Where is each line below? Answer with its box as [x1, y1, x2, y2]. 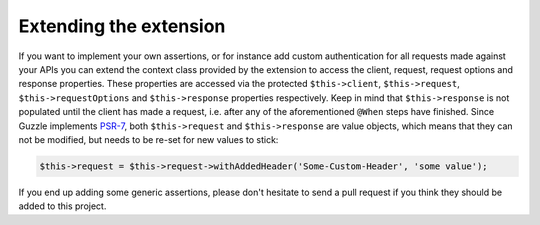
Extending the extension [18, 15, 226, 37]
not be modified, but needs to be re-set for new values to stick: [18, 133, 279, 145]
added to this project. [18, 200, 107, 212]
